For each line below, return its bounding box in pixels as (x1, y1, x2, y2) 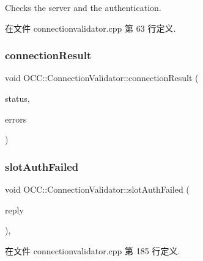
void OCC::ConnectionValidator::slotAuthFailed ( (5, 183, 190, 195)
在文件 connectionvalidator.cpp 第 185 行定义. (5, 244, 180, 257)
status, (5, 92, 30, 104)
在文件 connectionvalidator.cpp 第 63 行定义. (5, 21, 176, 34)
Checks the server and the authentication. (5, 1, 161, 13)
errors (5, 112, 27, 125)
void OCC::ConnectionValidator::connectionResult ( (5, 71, 199, 84)
